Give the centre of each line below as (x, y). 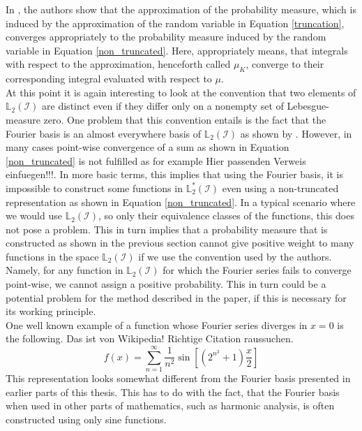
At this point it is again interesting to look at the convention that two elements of (181, 92)
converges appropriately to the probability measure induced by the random (166, 37)
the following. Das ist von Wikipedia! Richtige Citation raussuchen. (150, 338)
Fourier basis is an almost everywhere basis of (104, 133)
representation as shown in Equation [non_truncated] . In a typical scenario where (181, 202)
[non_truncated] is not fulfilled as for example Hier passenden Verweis (156, 160)
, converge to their (285, 64)
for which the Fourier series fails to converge (257, 270)
